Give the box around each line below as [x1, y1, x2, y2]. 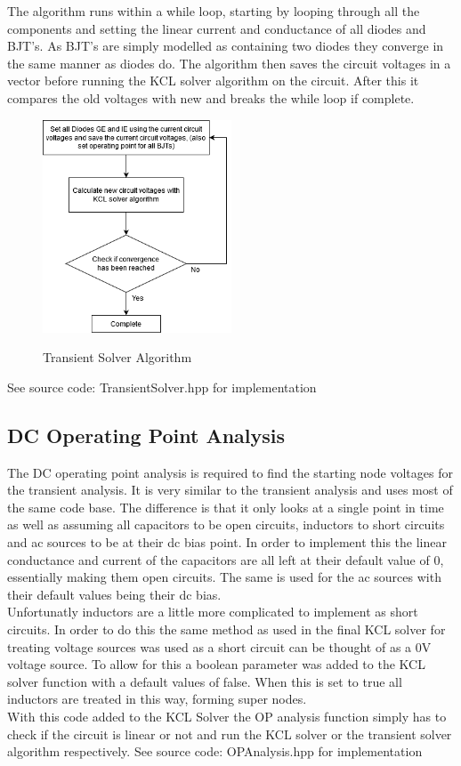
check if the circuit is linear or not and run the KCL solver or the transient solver [7, 724, 452, 743]
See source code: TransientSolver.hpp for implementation [7, 377, 317, 396]
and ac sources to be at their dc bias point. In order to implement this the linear [7, 532, 447, 551]
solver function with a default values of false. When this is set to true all [7, 672, 402, 690]
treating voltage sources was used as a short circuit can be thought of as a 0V [7, 637, 432, 656]
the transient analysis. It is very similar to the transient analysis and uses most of [7, 480, 453, 499]
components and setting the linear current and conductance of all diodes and [7, 19, 426, 37]
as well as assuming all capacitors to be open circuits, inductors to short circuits [7, 515, 445, 534]
